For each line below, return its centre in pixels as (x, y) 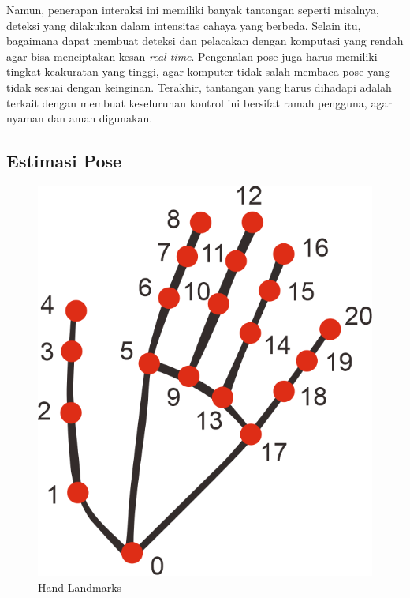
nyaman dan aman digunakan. (80, 118)
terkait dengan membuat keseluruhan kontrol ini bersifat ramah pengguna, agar (199, 102)
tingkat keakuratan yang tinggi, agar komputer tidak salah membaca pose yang (198, 71)
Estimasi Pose (64, 161)
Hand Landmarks (80, 587)
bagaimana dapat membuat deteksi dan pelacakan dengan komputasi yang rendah (205, 41)
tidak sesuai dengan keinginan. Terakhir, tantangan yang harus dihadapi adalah (199, 87)
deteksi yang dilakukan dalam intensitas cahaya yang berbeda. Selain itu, (184, 25)
